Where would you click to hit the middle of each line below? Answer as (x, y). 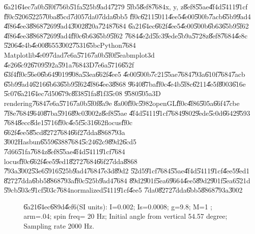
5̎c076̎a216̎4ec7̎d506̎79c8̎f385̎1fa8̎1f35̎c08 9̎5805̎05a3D (83, 93)
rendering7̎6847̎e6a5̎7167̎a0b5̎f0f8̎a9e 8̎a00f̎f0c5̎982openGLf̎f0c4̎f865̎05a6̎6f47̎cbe (122, 103)
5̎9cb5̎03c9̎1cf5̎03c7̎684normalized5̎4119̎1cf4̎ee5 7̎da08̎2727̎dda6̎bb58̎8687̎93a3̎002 (123, 190)
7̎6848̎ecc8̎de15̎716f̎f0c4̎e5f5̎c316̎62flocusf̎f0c (68, 122)
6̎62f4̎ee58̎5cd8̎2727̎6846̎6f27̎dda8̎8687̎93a (65, 132)
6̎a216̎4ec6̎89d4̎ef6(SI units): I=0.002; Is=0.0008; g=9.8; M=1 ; (118, 206)
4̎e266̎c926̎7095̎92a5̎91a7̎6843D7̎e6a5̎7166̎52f (69, 64)
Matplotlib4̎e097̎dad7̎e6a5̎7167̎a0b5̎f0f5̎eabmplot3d (79, 54)
